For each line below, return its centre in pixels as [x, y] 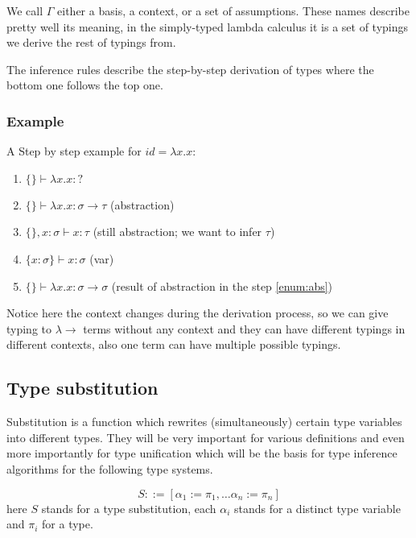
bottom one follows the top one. [85, 85]
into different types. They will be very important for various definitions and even [206, 437]
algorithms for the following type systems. [110, 468]
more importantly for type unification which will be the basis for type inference [202, 453]
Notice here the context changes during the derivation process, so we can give [198, 313]
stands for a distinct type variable [317, 508]
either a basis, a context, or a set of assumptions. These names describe [233, 10]
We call [25, 10]
